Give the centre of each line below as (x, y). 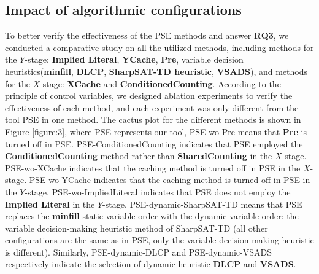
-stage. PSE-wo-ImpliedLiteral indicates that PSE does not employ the (158, 191)
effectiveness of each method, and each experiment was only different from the (152, 107)
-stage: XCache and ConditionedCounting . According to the (160, 83)
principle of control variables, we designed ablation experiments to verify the (149, 96)
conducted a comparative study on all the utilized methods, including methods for (159, 47)
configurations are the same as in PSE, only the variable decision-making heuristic (159, 240)
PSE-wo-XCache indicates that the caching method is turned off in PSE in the (153, 167)
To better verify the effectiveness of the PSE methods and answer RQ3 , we (147, 35)
